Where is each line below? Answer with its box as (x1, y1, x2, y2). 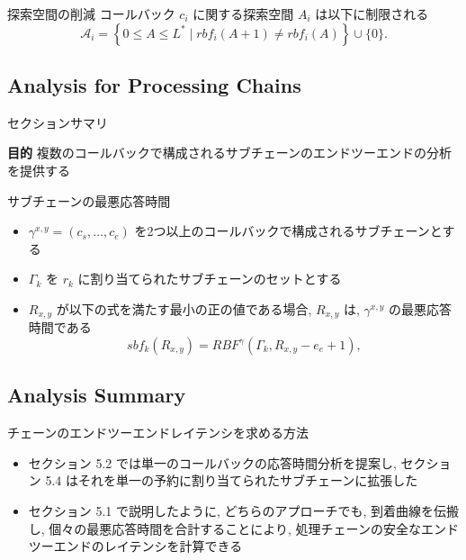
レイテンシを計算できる (103, 537, 243, 555)
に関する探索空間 (193, 5, 294, 23)
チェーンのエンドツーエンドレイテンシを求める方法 (7, 423, 309, 442)
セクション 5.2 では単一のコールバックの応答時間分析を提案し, (28, 453, 397, 472)
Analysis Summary (7, 381, 186, 409)
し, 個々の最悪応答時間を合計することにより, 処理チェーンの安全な (28, 519, 421, 537)
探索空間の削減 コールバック (7, 5, 175, 23)
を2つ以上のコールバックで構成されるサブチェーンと (134, 221, 443, 240)
